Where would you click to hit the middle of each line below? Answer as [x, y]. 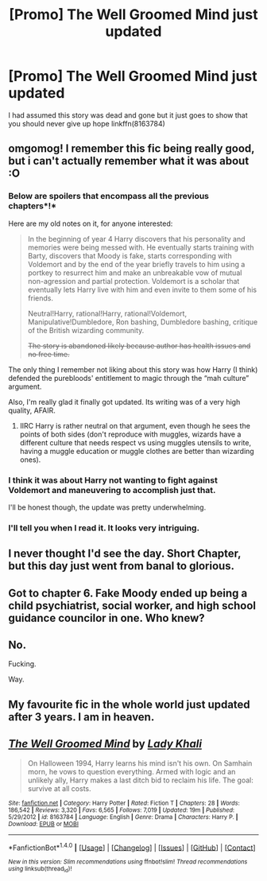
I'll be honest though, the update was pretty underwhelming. [107, 507]
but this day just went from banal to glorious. [122, 566]
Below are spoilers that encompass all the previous [108, 196]
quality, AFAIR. [32, 410]
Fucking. [23, 664]
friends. [41, 298]
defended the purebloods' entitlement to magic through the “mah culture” [129, 378]
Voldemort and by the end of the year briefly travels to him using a [136, 264]
